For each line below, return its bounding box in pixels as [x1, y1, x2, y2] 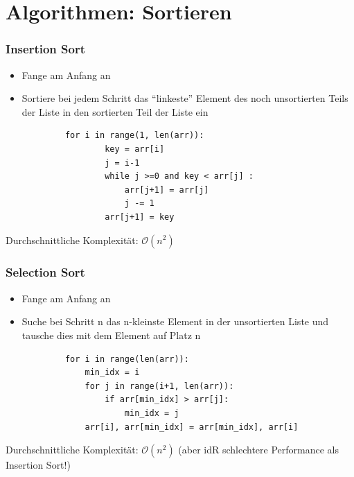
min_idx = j [124, 408, 179, 418]
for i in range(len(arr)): [64, 354, 189, 364]
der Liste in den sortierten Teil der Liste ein [21, 104, 209, 119]
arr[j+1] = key [105, 211, 175, 222]
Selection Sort [6, 263, 85, 281]
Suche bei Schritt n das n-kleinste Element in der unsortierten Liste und [21, 314, 329, 329]
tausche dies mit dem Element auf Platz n [21, 327, 201, 342]
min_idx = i [85, 367, 140, 378]
